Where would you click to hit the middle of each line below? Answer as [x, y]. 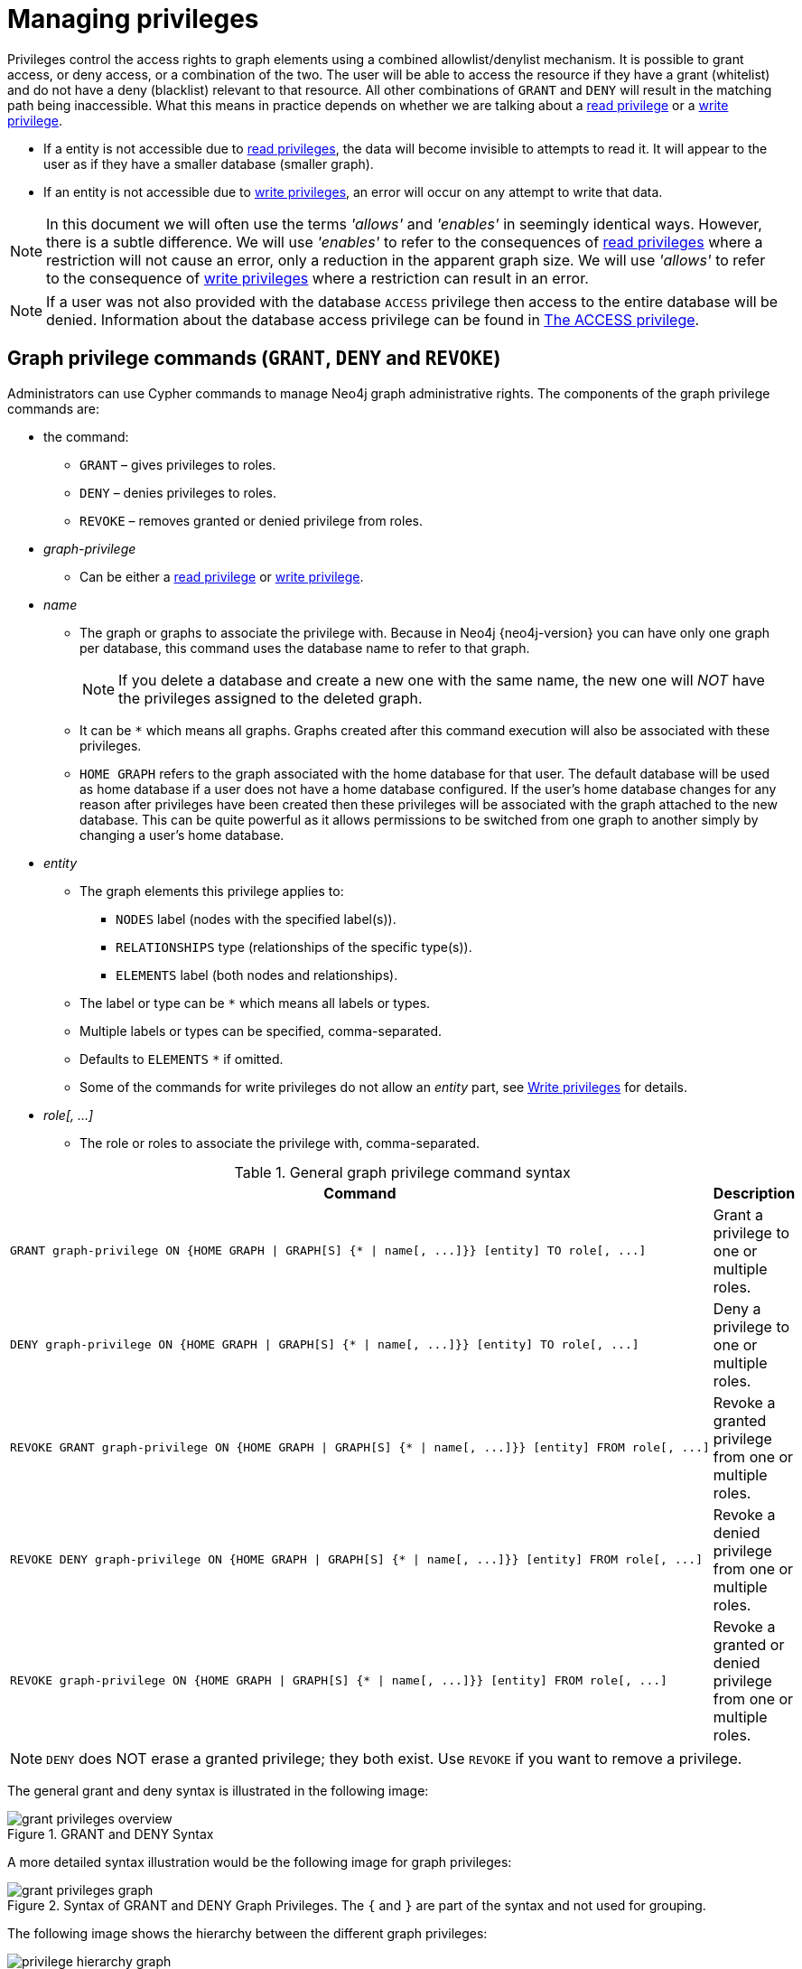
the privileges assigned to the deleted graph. [270, 698]
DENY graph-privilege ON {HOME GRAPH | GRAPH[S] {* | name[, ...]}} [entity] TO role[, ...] [325, 1345]
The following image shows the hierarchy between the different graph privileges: [247, 1933]
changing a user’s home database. [182, 835]
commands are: [54, 408]
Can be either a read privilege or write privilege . [222, 576]
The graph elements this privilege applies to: [212, 891]
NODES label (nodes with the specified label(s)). [256, 919]
